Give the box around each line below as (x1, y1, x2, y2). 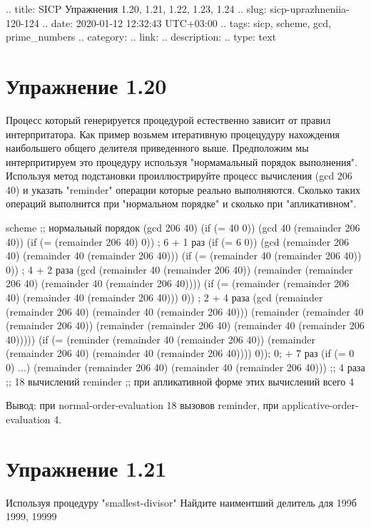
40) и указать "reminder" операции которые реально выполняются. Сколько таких (6, 182, 360, 197)
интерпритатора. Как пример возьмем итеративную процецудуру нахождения (6, 126, 340, 141)
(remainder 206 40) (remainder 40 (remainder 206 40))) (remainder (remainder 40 (6, 304, 364, 319)
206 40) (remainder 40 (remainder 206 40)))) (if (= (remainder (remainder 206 (6, 276, 350, 291)
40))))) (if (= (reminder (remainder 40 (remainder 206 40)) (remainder (6, 331, 315, 346)
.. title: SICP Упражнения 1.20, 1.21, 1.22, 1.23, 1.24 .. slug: (6, 1, 267, 16)
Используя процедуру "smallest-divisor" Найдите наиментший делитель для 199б (6, 495, 357, 509)
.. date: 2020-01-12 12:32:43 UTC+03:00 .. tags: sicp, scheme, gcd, (42, 15, 331, 30)
